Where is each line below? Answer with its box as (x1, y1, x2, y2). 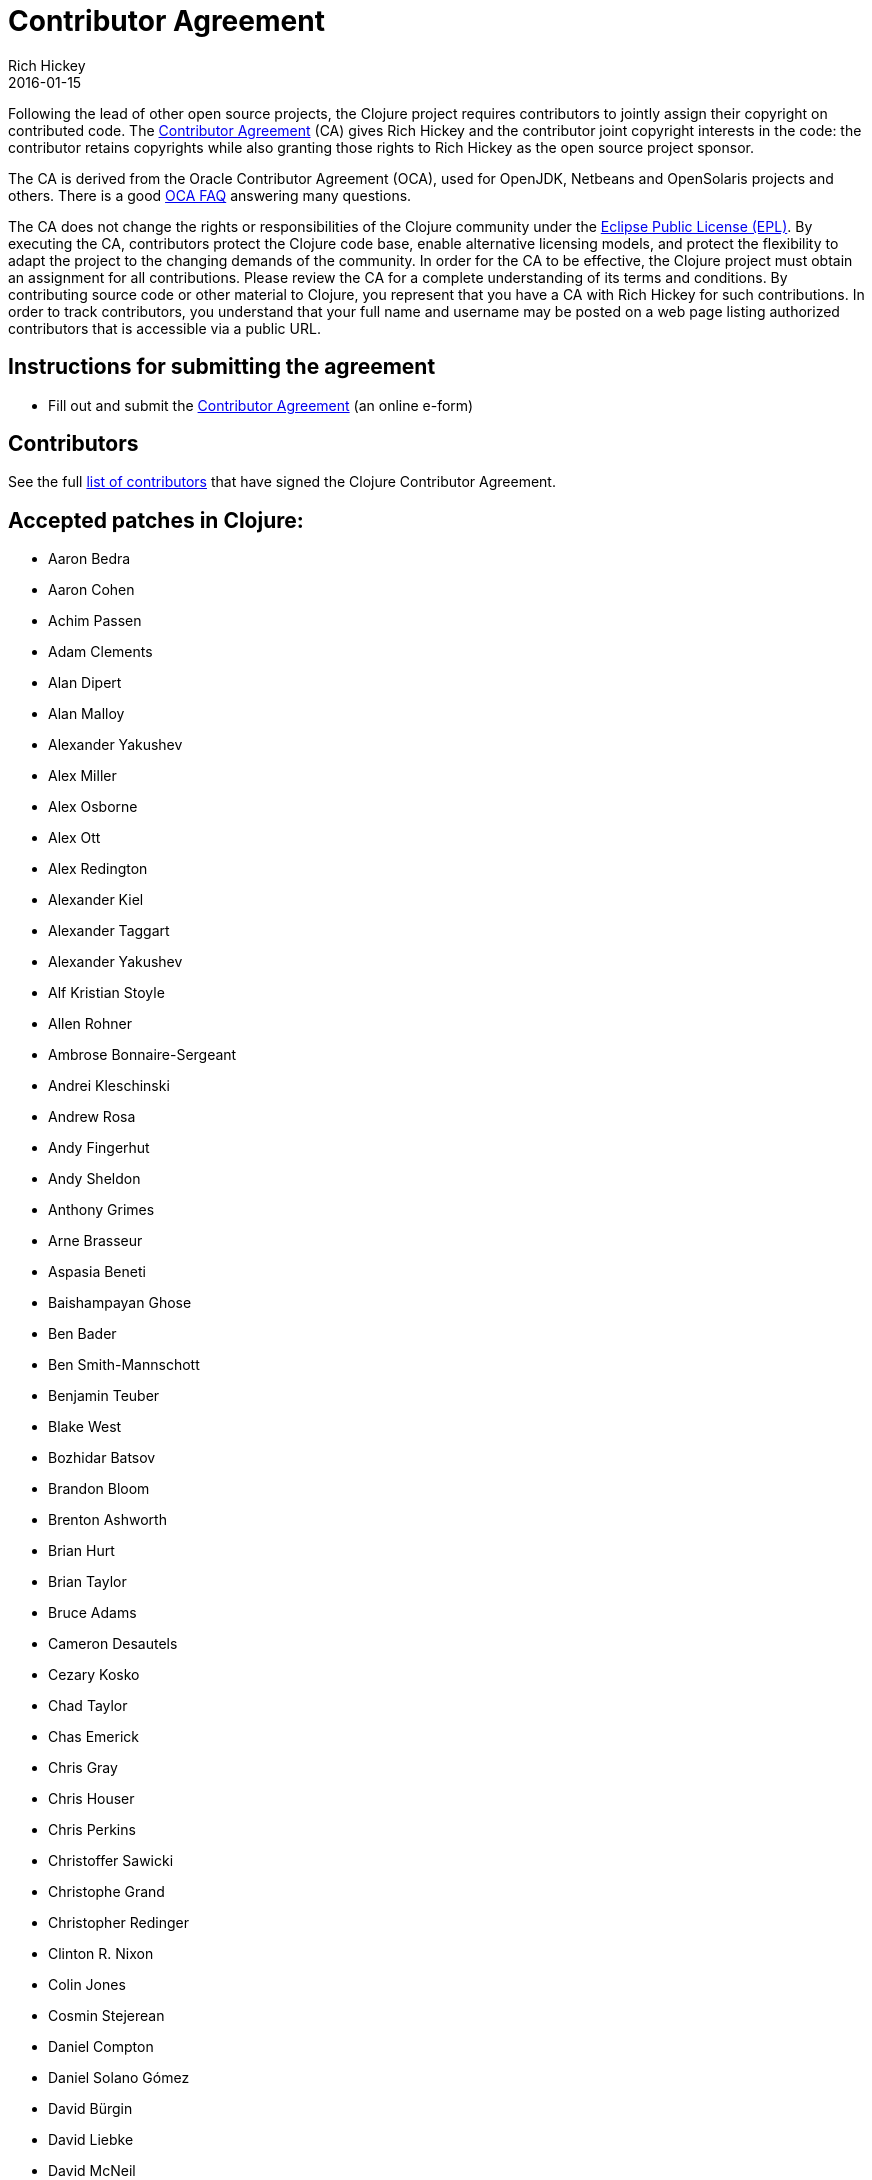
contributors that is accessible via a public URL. (8, 319, 321, 337)
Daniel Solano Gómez (48, 2069, 190, 2087)
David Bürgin (48, 2100, 133, 2118)
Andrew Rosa (48, 1108, 136, 1126)
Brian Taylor (48, 1573, 127, 1591)
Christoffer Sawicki (48, 1852, 174, 1870)
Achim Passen (48, 612, 142, 630)
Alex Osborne (48, 798, 138, 816)
